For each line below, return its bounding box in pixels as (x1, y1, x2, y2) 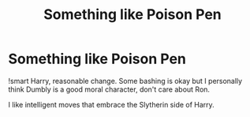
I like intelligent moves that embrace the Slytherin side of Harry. (8, 100, 215, 109)
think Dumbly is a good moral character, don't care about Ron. (8, 85, 211, 94)
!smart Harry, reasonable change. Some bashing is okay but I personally (8, 76, 243, 85)
